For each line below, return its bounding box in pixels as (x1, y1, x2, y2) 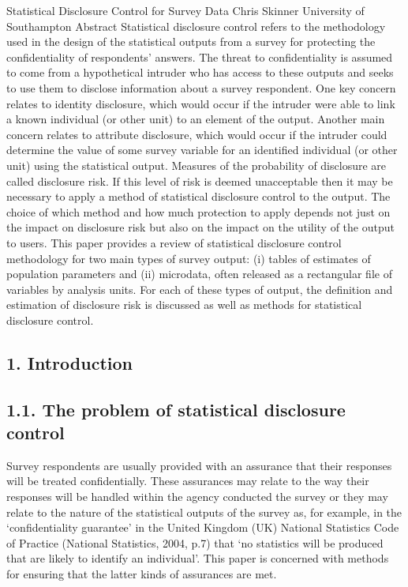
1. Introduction (6, 350, 133, 374)
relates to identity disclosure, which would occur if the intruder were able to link (6, 95, 395, 111)
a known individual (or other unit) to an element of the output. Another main (6, 111, 385, 127)
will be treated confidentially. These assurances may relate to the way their (6, 472, 369, 489)
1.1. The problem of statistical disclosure (6, 397, 346, 421)
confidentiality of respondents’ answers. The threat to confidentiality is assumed (6, 48, 393, 65)
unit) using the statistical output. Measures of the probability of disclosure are (6, 156, 387, 173)
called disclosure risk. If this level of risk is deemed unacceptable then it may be (6, 172, 393, 189)
